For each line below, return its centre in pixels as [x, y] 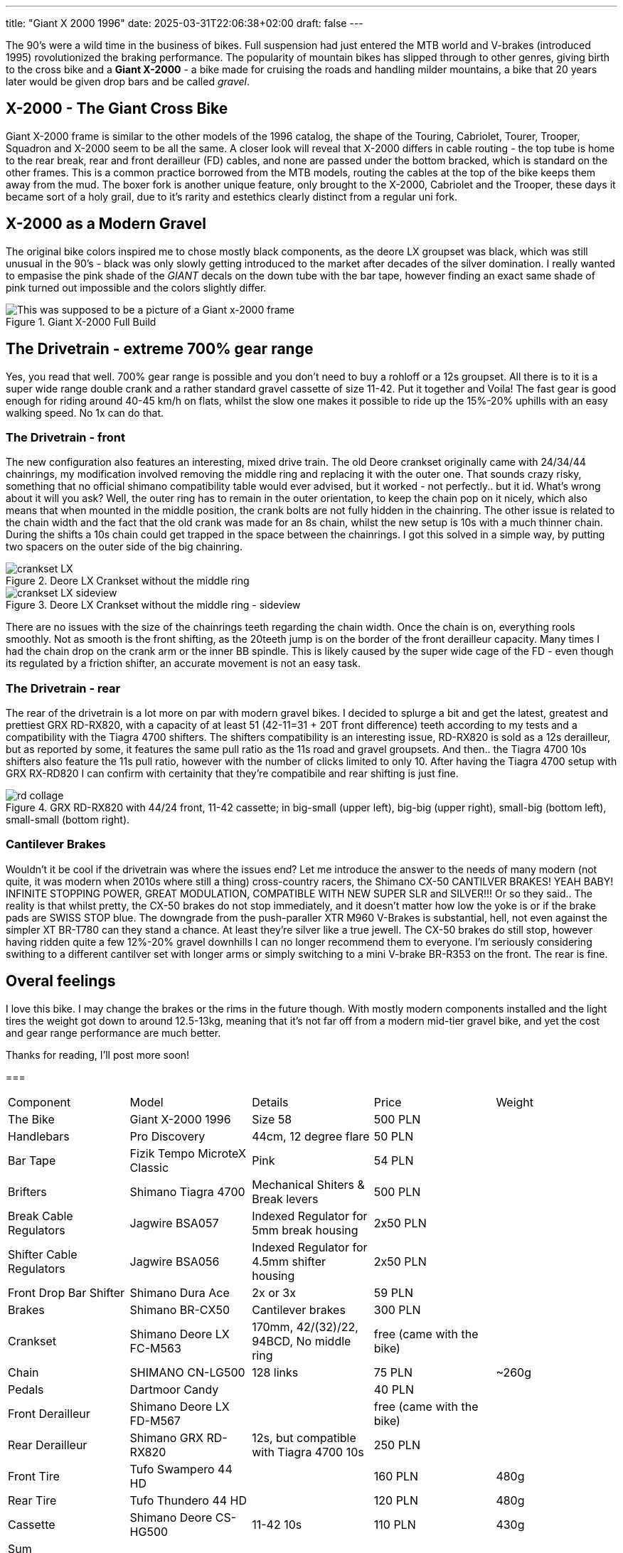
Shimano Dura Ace [180, 1292]
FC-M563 [155, 1348]
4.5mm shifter [289, 1261]
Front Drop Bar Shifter [66, 1292]
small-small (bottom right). [68, 820]
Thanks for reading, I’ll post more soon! [98, 1055]
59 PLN [394, 1292]
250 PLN [397, 1445]
